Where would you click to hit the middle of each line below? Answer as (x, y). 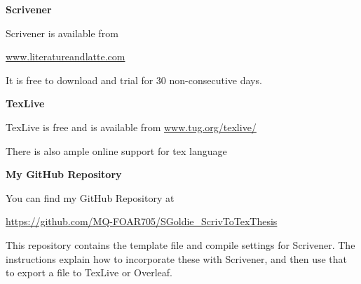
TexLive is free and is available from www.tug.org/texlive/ (131, 127)
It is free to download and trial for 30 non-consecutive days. (134, 80)
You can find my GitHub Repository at (90, 197)
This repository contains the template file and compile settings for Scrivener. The (180, 244)
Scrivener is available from (62, 33)
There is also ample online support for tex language (116, 150)
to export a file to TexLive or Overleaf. (89, 272)
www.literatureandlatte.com (66, 56)
